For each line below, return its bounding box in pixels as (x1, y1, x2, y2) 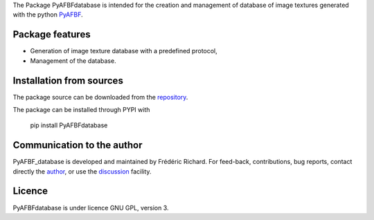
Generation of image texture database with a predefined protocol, (30, 47, 217, 55)
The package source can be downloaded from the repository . (12, 93, 188, 101)
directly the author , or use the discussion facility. (12, 167, 152, 176)
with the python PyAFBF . (12, 10, 83, 19)
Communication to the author (12, 139, 143, 152)
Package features (12, 28, 91, 41)
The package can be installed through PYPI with (12, 105, 150, 113)
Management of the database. (30, 56, 117, 65)
